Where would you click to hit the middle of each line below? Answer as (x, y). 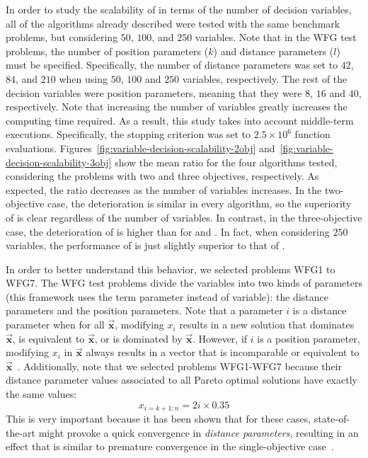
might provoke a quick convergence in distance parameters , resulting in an (199, 432)
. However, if (220, 338)
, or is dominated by (138, 338)
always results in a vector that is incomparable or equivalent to (223, 352)
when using (83, 78)
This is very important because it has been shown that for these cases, (159, 419)
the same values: (41, 394)
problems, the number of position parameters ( (107, 51)
